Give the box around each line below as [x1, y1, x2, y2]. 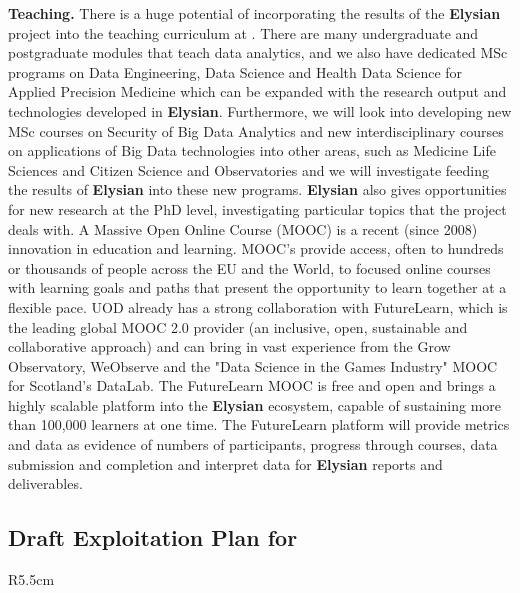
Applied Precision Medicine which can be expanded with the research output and [8, 81, 507, 102]
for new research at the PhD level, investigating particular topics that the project [8, 198, 507, 219]
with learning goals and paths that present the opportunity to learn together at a [8, 277, 507, 298]
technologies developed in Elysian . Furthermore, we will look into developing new [8, 100, 512, 121]
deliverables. [8, 473, 83, 494]
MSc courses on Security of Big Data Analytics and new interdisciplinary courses [8, 120, 504, 141]
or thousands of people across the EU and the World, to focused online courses [8, 257, 491, 278]
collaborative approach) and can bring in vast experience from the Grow [8, 336, 451, 357]
